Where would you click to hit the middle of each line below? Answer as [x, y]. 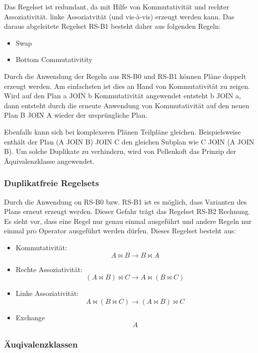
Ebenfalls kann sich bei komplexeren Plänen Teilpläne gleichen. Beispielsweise [123, 131]
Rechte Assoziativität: [49, 269]
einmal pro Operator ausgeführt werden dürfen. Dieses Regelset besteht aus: [120, 231]
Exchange [30, 317]
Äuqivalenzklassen [41, 344]
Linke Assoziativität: [47, 293]
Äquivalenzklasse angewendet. [49, 161]
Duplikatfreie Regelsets [52, 183]
